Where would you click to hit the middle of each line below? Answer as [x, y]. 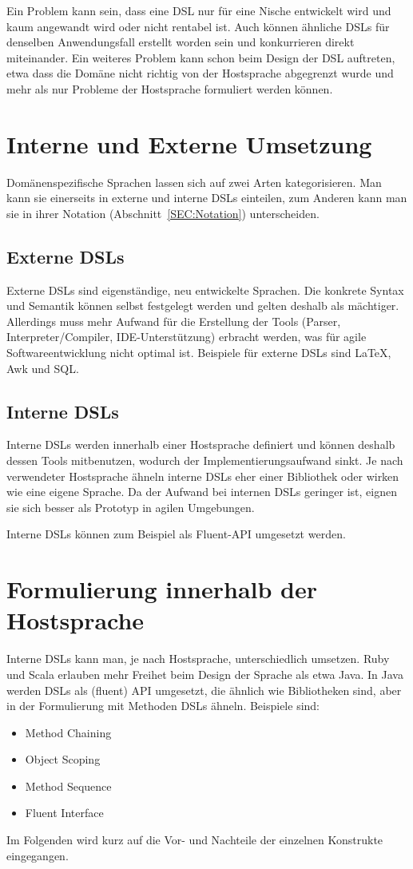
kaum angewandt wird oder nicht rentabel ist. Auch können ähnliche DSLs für [198, 26]
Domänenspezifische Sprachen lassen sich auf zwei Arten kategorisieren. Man [194, 182]
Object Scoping [63, 759]
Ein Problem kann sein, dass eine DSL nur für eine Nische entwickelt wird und [199, 10]
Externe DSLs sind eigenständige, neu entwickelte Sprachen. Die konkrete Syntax [205, 290]
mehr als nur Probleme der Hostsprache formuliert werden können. [170, 88]
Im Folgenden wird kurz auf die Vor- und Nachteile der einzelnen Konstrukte [195, 840]
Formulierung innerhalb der [162, 589]
